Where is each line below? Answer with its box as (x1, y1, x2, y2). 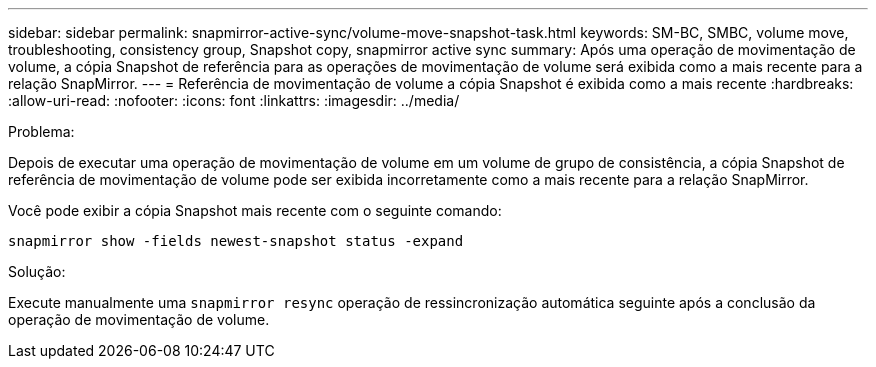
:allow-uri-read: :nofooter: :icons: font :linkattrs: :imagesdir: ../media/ (8, 92, 460, 109)
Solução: (8, 263, 66, 280)
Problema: (8, 123, 75, 140)
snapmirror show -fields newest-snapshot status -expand (8, 233, 464, 249)
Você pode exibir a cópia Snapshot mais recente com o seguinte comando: (8, 202, 502, 219)
